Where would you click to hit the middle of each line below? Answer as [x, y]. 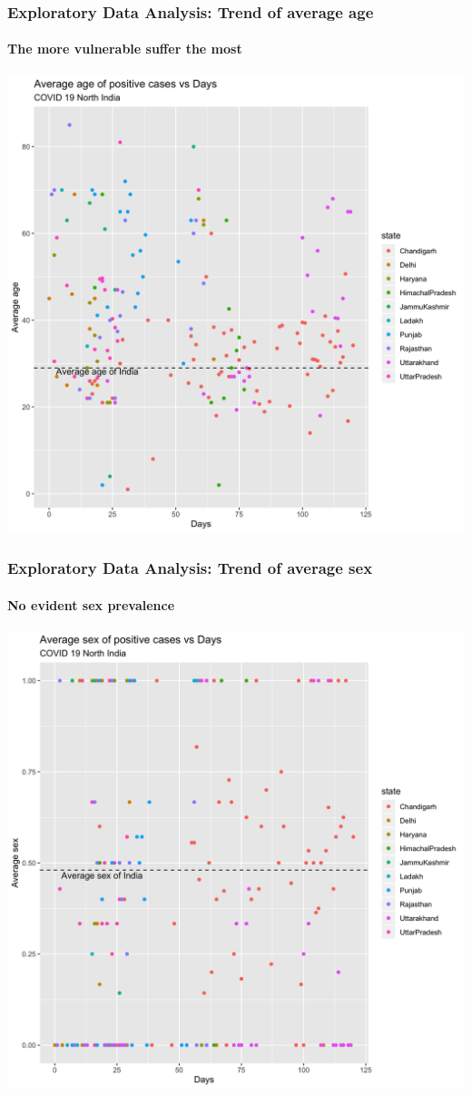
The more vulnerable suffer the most [125, 49]
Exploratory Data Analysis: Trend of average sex [190, 568]
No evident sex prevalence [91, 604]
